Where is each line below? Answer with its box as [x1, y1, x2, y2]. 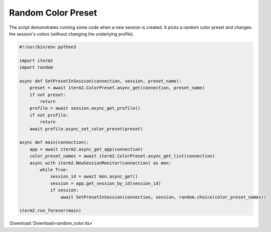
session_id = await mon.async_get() [50, 174, 138, 179]
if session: [50, 188, 79, 193]
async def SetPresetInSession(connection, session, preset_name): [19, 78, 182, 84]
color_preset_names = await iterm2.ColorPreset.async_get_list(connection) [29, 154, 215, 159]
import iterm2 [19, 58, 53, 63]
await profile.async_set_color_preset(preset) [29, 126, 144, 132]
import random [19, 65, 53, 70]
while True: [40, 167, 68, 173]
